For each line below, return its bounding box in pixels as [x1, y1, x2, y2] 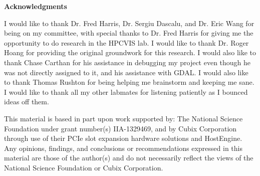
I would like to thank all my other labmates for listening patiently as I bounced [4, 86, 248, 97]
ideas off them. [4, 96, 49, 107]
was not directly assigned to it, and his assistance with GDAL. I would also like [4, 67, 248, 77]
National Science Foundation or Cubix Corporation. [4, 162, 163, 172]
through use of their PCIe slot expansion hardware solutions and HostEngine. [4, 133, 242, 143]
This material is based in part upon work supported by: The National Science [4, 113, 243, 123]
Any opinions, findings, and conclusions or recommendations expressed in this [4, 142, 242, 153]
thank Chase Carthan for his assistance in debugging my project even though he [4, 57, 251, 67]
